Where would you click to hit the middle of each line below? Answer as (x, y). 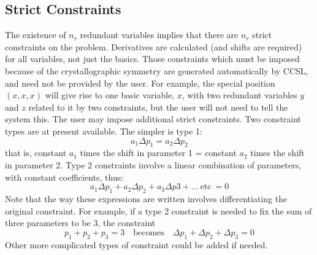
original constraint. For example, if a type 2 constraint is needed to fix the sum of (158, 210)
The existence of (36, 35)
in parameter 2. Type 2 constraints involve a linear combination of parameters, (153, 164)
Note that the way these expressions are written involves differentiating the (146, 198)
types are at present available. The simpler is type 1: (104, 131)
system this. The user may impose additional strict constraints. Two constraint (153, 119)
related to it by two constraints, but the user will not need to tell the (158, 107)
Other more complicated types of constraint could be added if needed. (136, 244)
